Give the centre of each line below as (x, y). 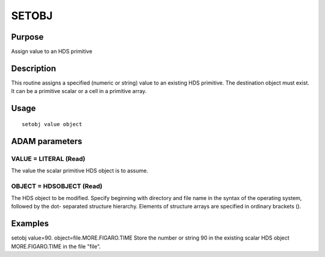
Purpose (27, 37)
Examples (30, 224)
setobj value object (52, 124)
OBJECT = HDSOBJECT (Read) (57, 186)
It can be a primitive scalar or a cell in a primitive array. (79, 91)
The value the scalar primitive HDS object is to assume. (80, 171)
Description (34, 68)
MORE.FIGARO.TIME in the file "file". (56, 246)
